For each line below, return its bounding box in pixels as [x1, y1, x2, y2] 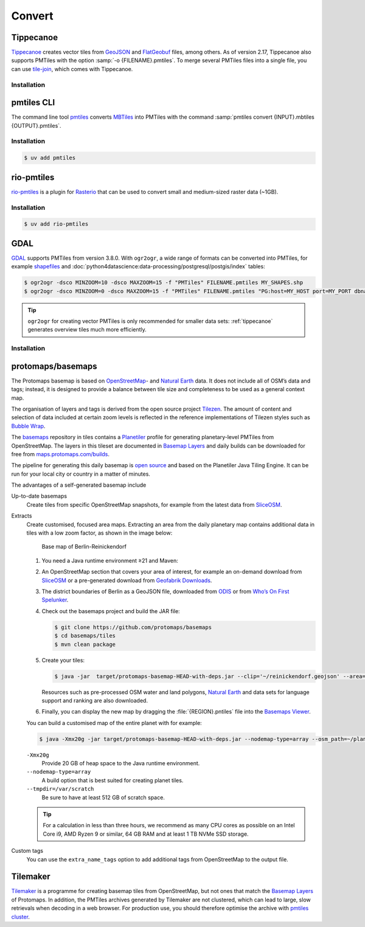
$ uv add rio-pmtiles [24, 221, 89, 227]
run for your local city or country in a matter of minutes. [11, 470, 150, 477]
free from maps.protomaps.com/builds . [11, 450, 109, 457]
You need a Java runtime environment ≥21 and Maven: [41, 557, 179, 564]
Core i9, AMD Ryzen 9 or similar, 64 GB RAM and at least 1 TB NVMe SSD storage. [43, 830, 249, 838]
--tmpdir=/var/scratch [26, 785, 94, 793]
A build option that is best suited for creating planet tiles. [41, 776, 184, 784]
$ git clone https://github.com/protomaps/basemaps [54, 623, 212, 631]
